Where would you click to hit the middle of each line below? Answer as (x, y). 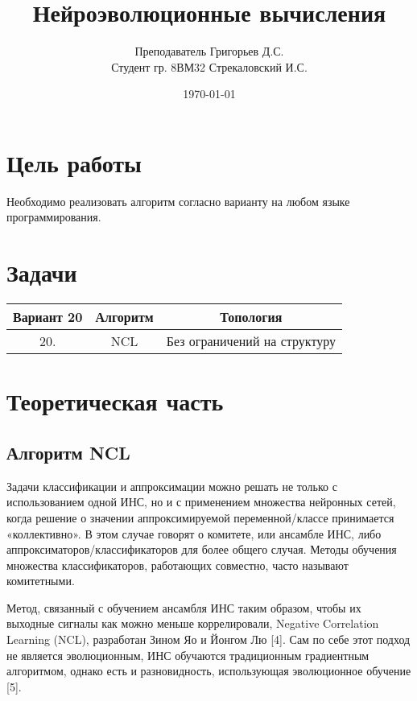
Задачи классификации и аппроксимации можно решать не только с (172, 486)
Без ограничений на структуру (251, 341)
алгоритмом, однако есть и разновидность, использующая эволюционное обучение (209, 671)
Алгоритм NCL (68, 452)
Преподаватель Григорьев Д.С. (209, 51)
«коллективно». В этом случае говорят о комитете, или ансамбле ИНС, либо (194, 533)
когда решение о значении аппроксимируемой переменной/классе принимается (200, 517)
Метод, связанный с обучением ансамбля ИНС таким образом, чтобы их (184, 607)
